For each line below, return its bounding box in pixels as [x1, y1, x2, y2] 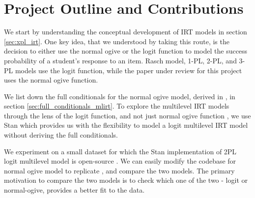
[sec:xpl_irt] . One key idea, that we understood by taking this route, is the [4, 36, 229, 46]
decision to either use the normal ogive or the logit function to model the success [4, 46, 248, 56]
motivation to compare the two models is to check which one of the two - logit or [4, 175, 248, 185]
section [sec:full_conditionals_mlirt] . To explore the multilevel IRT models [4, 101, 229, 111]
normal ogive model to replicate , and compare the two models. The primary [4, 165, 235, 175]
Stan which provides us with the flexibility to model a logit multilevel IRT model [4, 120, 248, 130]
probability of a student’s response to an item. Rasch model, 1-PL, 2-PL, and [4, 55, 237, 65]
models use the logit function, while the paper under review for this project [15, 65, 242, 75]
